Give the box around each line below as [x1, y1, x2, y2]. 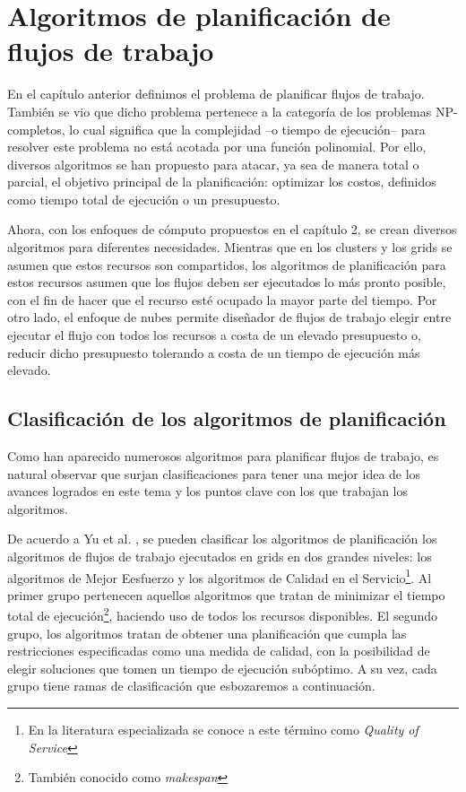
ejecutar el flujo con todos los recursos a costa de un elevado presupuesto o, [7, 326, 421, 344]
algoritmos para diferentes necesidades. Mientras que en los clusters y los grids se [7, 238, 453, 257]
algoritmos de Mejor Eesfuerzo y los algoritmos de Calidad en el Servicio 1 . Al [7, 565, 432, 587]
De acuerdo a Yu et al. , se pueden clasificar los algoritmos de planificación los [7, 529, 437, 548]
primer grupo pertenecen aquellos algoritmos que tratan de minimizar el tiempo [7, 585, 445, 604]
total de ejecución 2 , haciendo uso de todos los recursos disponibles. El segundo [7, 604, 438, 625]
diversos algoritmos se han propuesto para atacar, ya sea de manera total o [7, 154, 419, 173]
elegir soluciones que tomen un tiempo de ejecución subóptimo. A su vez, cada [7, 658, 437, 677]
